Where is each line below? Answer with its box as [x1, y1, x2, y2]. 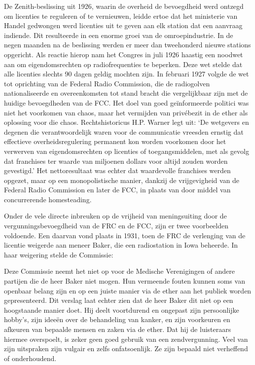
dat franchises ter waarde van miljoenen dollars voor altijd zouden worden [4, 155, 228, 166]
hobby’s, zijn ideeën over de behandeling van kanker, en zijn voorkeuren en [4, 314, 230, 325]
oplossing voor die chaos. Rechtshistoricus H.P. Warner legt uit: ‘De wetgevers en [4, 117, 249, 127]
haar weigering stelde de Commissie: [4, 249, 113, 259]
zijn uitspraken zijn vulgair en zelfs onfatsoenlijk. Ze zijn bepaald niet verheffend [4, 343, 248, 354]
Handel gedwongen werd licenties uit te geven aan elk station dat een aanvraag [4, 20, 243, 31]
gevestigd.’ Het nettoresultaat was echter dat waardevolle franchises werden [4, 165, 231, 176]
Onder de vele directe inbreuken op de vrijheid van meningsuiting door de [4, 211, 227, 221]
